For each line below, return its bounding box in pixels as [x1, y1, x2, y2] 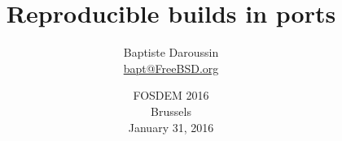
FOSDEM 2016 [133, 87, 209, 104]
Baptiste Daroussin [123, 44, 219, 61]
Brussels [151, 102, 191, 119]
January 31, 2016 [128, 118, 214, 135]
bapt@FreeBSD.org [123, 59, 219, 76]
